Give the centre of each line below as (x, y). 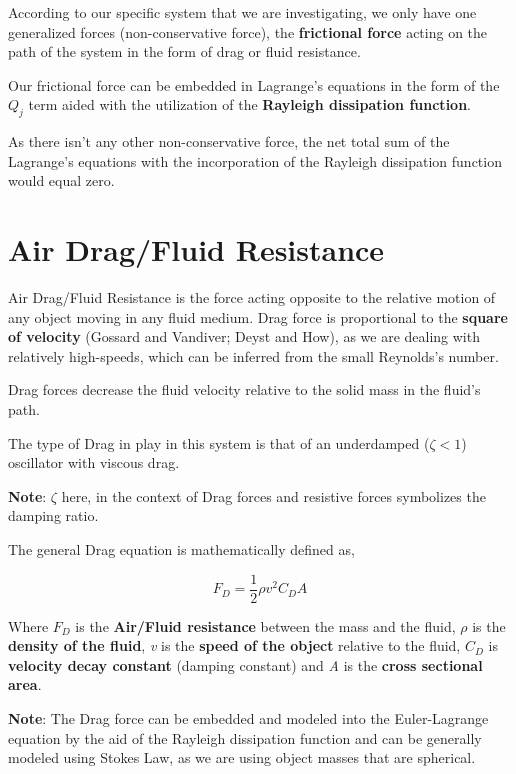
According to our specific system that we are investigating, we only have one (242, 12)
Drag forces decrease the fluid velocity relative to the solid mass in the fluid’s (244, 389)
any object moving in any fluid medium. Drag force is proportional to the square (258, 316)
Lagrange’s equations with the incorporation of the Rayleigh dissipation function (255, 160)
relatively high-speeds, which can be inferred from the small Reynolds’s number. (253, 355)
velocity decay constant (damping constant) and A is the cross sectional (245, 664)
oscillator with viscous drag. (94, 462)
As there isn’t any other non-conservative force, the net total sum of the (229, 141)
